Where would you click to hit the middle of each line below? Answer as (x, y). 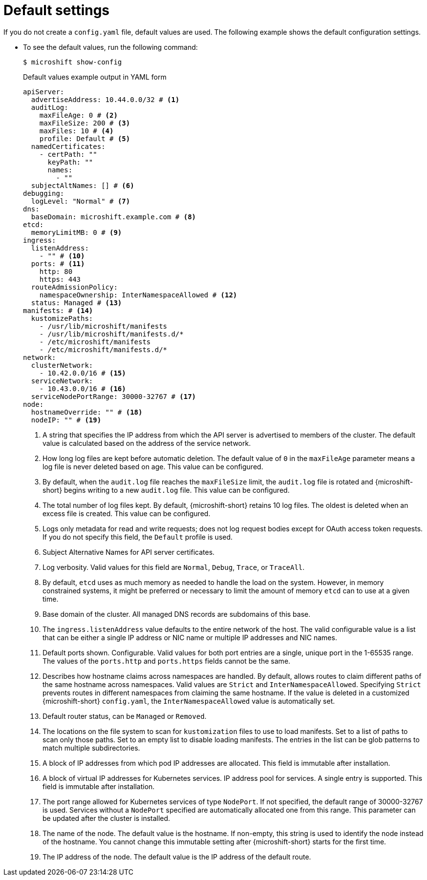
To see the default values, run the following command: (110, 47)
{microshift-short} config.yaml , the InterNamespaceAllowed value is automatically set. (189, 701)
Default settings (57, 10)
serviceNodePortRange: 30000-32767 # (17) (114, 396)
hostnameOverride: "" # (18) (87, 412)
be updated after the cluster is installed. (107, 818)
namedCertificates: (68, 146)
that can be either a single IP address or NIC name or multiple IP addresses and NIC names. (190, 637)
